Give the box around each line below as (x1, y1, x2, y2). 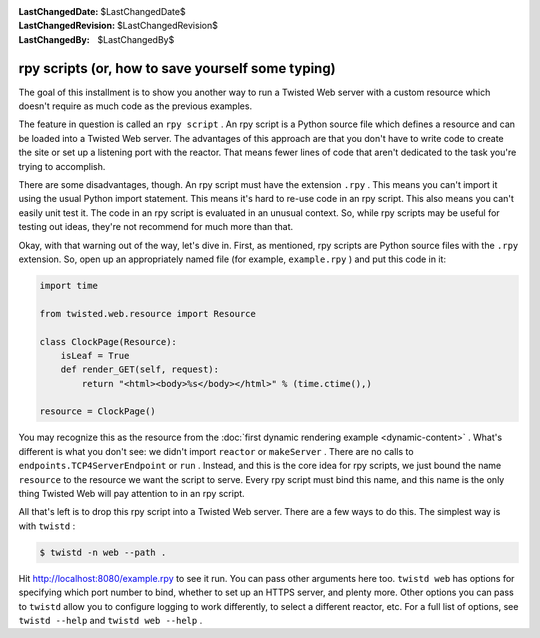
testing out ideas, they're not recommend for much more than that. (18, 221, 294, 233)
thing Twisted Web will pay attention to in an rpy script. (18, 488, 245, 500)
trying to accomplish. (18, 160, 106, 172)
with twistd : (18, 520, 76, 532)
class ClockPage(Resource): (39, 336, 177, 347)
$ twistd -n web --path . (39, 546, 167, 558)
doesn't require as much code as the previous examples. (18, 100, 253, 112)
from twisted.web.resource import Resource (39, 308, 257, 319)
